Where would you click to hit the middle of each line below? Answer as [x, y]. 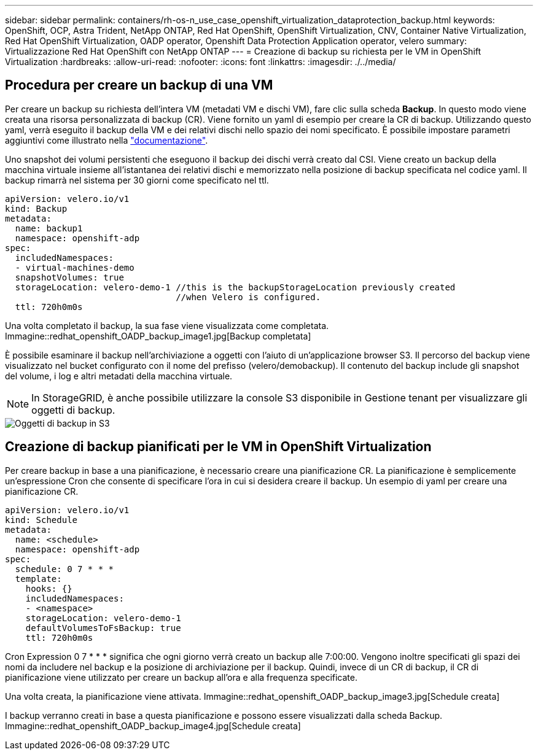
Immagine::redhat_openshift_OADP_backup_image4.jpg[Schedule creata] [153, 726]
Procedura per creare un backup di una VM [139, 85]
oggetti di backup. [73, 410]
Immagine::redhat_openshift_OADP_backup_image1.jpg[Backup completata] [158, 336]
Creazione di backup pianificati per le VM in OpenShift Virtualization [218, 447]
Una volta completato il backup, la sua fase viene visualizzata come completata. [167, 325]
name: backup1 [49, 228]
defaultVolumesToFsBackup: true [103, 628]
